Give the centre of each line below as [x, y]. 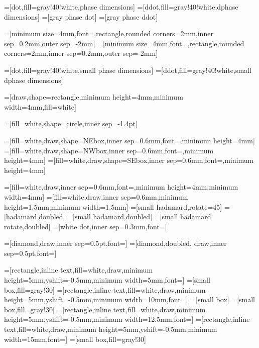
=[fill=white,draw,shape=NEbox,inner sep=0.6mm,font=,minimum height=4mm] [129, 140]
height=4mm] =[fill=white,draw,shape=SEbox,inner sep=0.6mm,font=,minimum [129, 160]
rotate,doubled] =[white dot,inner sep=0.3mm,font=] [86, 226]
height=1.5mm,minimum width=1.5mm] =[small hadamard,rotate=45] [113, 206]
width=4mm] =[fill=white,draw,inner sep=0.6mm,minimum [96, 196]
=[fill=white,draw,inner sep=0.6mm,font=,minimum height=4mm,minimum [121, 187]
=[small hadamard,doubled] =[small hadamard [139, 216]
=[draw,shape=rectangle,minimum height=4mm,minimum [94, 97]
